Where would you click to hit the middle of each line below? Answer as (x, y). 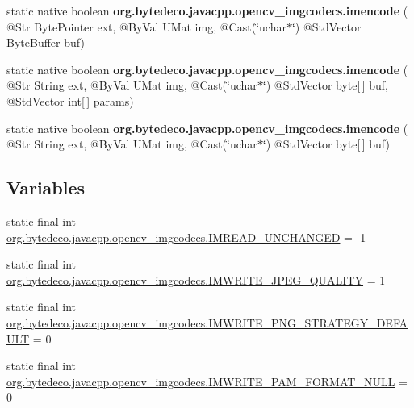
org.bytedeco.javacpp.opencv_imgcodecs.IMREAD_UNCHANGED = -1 (186, 237)
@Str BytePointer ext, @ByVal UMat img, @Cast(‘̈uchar (146, 26)
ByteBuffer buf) (46, 42)
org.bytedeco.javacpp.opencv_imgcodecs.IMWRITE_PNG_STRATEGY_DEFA (207, 322)
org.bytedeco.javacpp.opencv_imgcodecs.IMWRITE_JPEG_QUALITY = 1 (196, 279)
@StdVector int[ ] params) (70, 100)
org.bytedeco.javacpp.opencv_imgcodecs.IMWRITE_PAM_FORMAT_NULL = (207, 381)
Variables (46, 187)
